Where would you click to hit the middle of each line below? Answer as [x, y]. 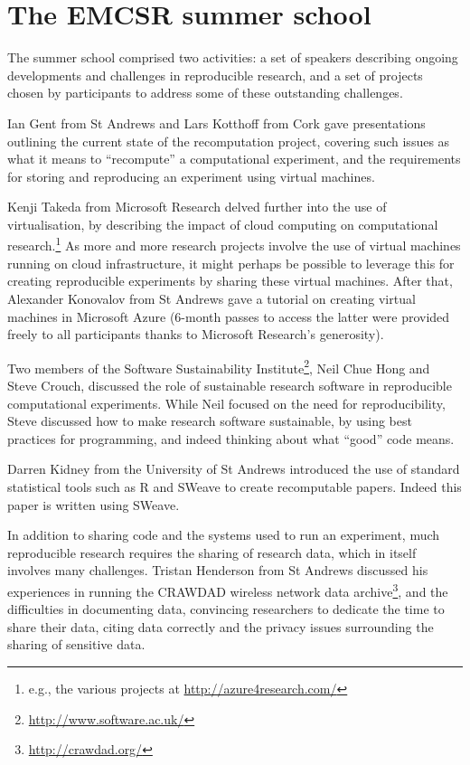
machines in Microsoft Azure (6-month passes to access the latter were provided [229, 316]
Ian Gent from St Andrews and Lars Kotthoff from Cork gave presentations [216, 123]
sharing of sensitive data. [76, 644]
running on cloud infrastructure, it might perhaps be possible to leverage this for [231, 263]
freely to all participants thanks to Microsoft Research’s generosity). [196, 334]
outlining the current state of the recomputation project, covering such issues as [229, 141]
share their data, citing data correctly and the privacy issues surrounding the [221, 626]
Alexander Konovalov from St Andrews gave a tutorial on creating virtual [211, 298]
